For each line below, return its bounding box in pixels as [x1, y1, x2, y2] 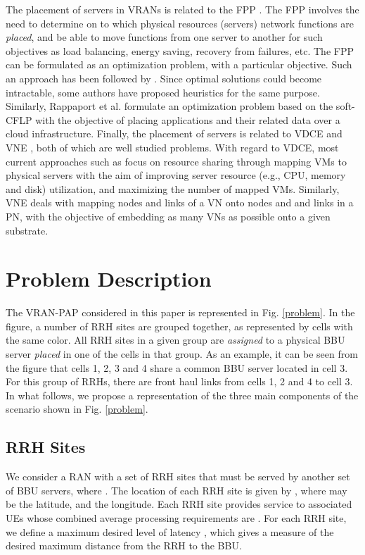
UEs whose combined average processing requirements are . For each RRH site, [6, 510, 347, 525]
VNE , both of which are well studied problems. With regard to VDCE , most [6, 139, 339, 154]
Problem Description [6, 264, 212, 293]
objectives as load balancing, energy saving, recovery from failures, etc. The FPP [6, 43, 354, 58]
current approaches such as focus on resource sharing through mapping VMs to [6, 154, 347, 168]
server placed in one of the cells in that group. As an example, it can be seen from [6, 347, 358, 361]
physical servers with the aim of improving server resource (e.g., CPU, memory [6, 168, 346, 182]
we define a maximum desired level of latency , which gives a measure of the [6, 524, 334, 539]
